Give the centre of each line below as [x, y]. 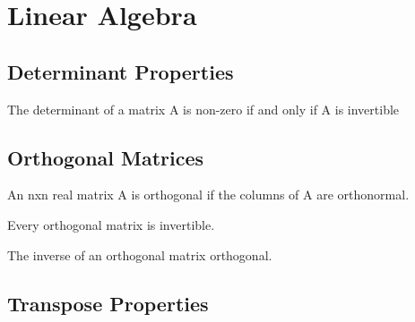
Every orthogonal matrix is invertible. [111, 224]
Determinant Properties [121, 71]
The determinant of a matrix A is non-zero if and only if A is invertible [203, 109]
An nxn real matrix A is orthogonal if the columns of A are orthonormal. [208, 195]
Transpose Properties [108, 303]
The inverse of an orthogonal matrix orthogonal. [140, 254]
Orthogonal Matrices [106, 157]
